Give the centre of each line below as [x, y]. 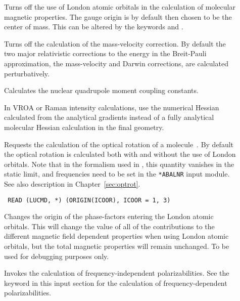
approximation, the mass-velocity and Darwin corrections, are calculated [116, 63]
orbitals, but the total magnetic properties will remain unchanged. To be [117, 246]
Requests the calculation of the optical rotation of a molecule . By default [119, 144]
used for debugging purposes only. [57, 256]
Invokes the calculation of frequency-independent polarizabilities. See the [117, 273]
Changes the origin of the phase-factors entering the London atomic [109, 216]
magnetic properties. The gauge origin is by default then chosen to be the [118, 16]
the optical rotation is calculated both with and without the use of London [120, 154]
